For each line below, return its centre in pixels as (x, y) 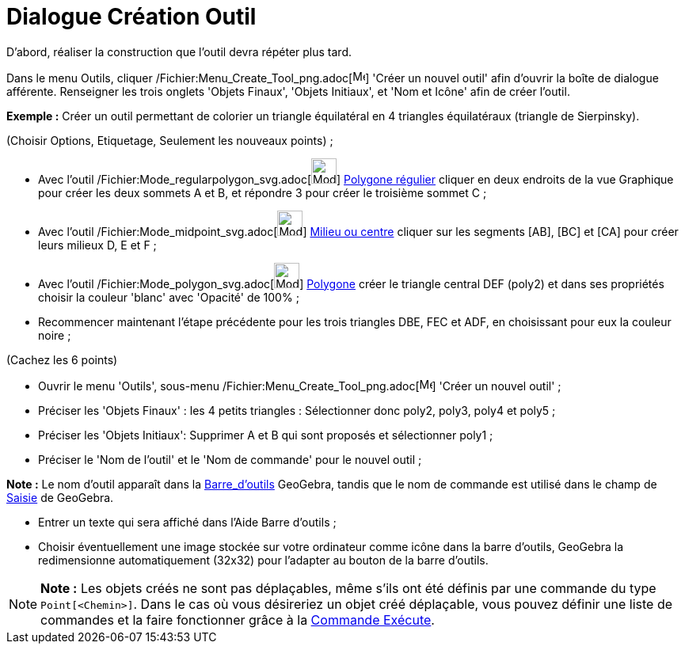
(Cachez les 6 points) (62, 359)
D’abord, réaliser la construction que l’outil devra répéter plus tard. (179, 51)
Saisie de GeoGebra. (60, 497)
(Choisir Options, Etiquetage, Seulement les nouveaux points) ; (170, 140)
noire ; (55, 335)
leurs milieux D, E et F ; (97, 245)
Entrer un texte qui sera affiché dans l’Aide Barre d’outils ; (187, 522)
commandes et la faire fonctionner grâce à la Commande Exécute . (238, 620)
